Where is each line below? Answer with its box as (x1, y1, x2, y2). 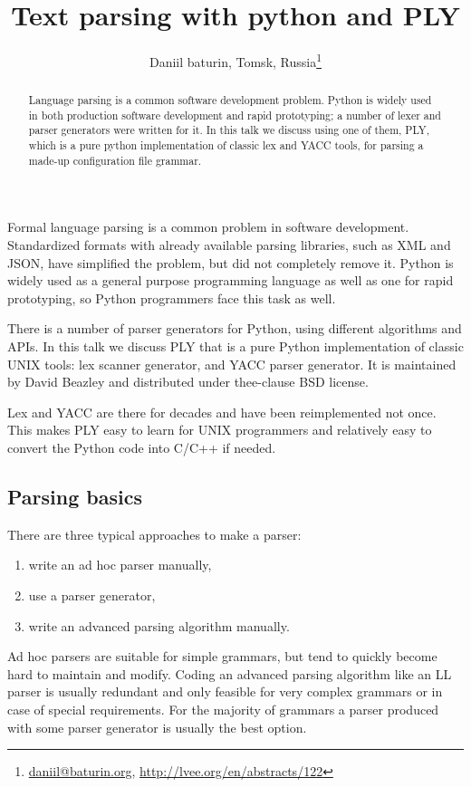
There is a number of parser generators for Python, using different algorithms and (7, 319, 462, 338)
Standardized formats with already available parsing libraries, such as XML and (7, 235, 451, 254)
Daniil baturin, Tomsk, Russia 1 (149, 50, 322, 71)
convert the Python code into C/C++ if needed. (7, 437, 276, 456)
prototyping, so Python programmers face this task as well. (7, 288, 336, 307)
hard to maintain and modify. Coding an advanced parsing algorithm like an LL (7, 664, 452, 683)
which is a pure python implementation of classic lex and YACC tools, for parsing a (28, 138, 424, 153)
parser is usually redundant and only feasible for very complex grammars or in (7, 682, 443, 701)
